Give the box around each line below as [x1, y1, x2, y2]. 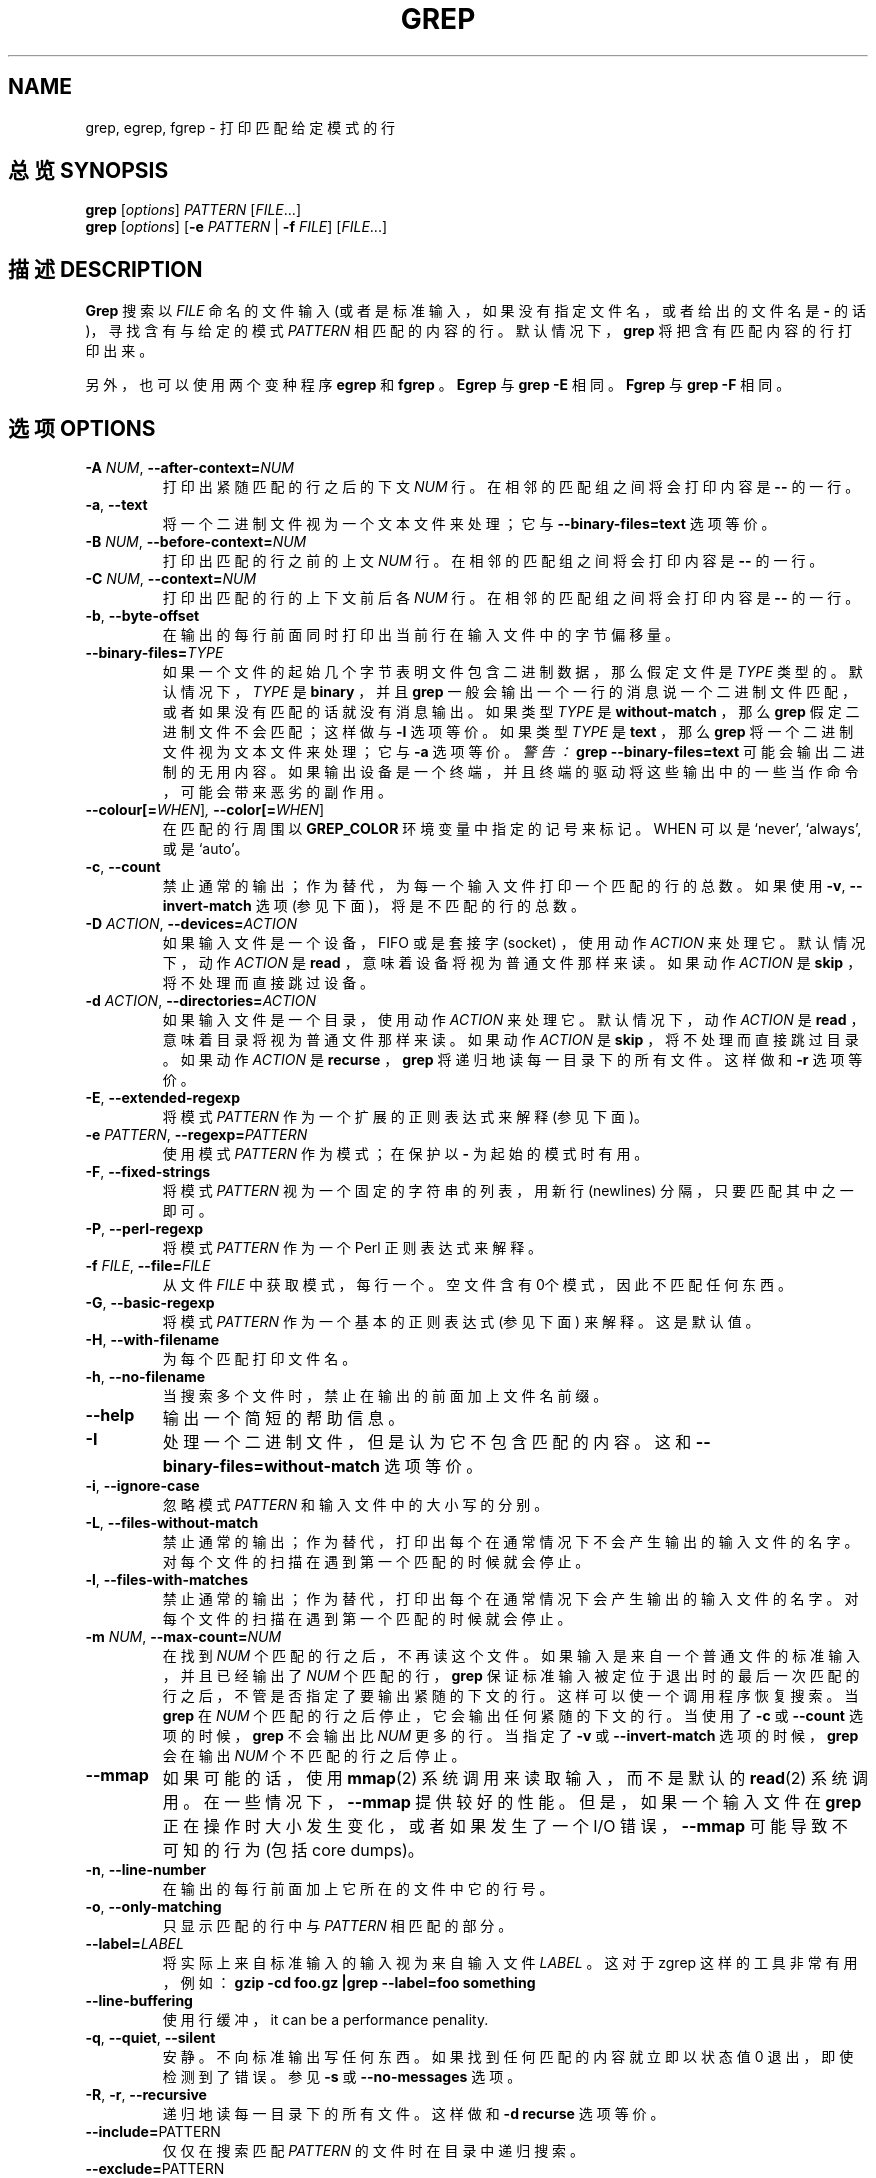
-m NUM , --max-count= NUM [85, 1628, 282, 1646]
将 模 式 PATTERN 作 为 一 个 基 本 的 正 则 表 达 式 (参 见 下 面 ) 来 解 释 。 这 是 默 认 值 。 [162, 1313, 760, 1331]
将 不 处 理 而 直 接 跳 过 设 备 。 [162, 974, 375, 992]
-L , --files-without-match [85, 1514, 259, 1532]
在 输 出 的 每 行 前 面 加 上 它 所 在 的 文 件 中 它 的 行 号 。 [162, 1880, 554, 1898]
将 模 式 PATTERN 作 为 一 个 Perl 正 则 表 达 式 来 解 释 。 [162, 1239, 543, 1257]
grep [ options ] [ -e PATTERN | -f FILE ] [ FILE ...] [85, 218, 388, 236]
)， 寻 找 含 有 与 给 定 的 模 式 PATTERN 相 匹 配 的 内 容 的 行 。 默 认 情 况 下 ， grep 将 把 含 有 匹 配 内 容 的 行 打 [85, 322, 852, 340]
